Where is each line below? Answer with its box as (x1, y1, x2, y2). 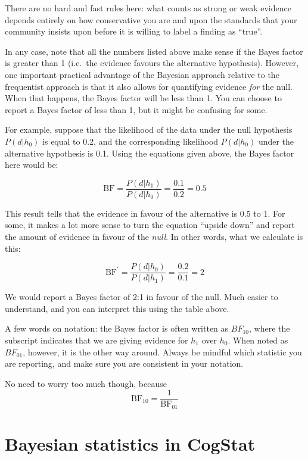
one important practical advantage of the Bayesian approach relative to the (5, 68, 279, 80)
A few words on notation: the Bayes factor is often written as (5, 322, 229, 335)
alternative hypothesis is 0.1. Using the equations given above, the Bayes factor (5, 146, 294, 159)
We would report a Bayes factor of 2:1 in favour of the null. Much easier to (5, 291, 278, 303)
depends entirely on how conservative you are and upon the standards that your (5, 13, 297, 26)
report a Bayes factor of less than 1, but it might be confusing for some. (5, 103, 267, 115)
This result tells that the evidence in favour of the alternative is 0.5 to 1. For (5, 207, 285, 219)
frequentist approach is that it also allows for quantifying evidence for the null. (5, 80, 293, 92)
